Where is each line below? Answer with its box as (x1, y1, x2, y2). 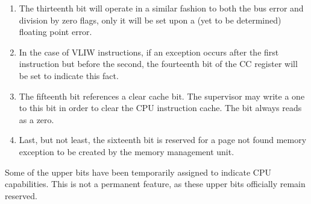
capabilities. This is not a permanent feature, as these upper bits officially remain (5, 177, 306, 190)
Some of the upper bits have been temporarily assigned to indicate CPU (5, 165, 271, 178)
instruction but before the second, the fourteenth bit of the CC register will (19, 57, 298, 70)
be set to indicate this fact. (19, 69, 119, 81)
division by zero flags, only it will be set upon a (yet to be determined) (19, 13, 281, 26)
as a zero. (19, 113, 54, 126)
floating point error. (19, 25, 92, 38)
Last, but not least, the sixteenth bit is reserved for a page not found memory (19, 133, 307, 146)
